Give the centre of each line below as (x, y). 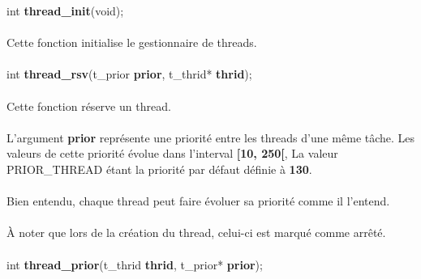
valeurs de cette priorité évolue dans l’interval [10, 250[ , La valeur (172, 153)
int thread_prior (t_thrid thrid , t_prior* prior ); (135, 264)
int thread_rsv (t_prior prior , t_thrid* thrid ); (129, 74)
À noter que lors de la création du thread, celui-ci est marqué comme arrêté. (196, 232)
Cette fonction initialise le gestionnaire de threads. (132, 42)
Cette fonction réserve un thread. (89, 106)
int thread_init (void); (65, 11)
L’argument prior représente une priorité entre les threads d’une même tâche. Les (211, 137)
